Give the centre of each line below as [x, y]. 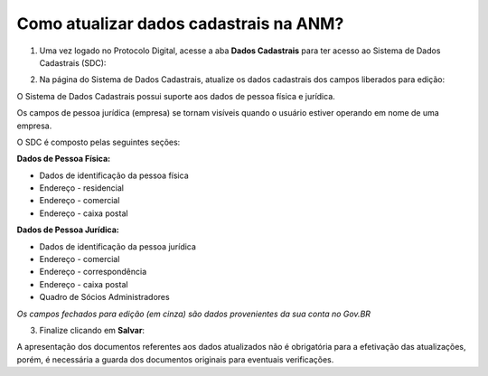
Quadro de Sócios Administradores [105, 297]
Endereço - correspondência [93, 272]
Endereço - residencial [81, 188]
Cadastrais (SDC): [73, 62]
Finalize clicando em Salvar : [92, 330]
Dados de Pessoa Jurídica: [68, 230]
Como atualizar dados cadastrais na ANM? [180, 23]
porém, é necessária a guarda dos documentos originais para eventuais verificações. [175, 359]
